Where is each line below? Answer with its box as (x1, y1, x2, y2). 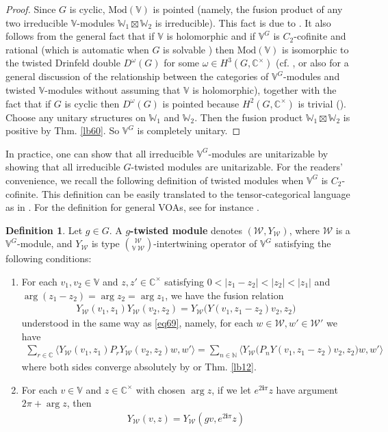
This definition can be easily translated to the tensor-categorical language (41, 186, 350, 201)
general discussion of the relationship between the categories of (5, 69, 269, 84)
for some (164, 55, 200, 70)
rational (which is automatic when (5, 42, 149, 56)
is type (91, 236, 120, 251)
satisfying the (274, 236, 331, 251)
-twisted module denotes (130, 223, 242, 237)
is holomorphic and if (166, 29, 256, 43)
